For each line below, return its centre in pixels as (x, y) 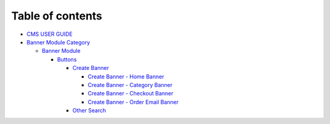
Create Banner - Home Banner (126, 77)
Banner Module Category (58, 42)
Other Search (89, 111)
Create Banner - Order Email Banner (133, 102)
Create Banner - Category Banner (130, 84)
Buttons (67, 59)
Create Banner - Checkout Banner (130, 94)
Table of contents (57, 16)
